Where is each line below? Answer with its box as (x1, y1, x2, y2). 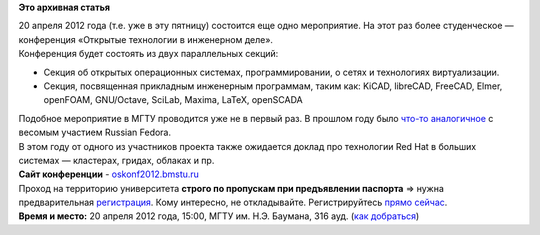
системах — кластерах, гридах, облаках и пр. (18, 154, 215, 166)
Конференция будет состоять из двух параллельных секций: (18, 48, 279, 60)
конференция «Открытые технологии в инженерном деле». (18, 33, 274, 45)
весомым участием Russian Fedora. (18, 126, 172, 139)
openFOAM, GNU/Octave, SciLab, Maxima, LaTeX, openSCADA (43, 94, 304, 106)
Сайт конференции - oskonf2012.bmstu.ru (18, 168, 200, 180)
